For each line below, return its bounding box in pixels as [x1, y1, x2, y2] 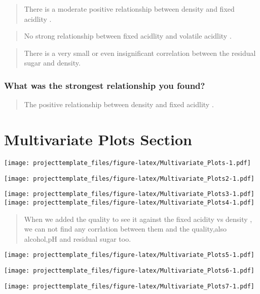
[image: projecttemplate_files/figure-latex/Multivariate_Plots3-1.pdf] [4, 190, 254, 198]
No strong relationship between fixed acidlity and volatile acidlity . [24, 30, 232, 41]
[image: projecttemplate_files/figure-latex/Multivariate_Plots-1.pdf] [4, 159, 251, 167]
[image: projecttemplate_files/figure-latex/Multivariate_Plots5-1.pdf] [4, 251, 254, 259]
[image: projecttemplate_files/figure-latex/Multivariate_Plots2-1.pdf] [4, 175, 254, 182]
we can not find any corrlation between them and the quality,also [24, 223, 227, 234]
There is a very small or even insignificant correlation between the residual [24, 47, 256, 58]
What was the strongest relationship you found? [4, 79, 205, 91]
